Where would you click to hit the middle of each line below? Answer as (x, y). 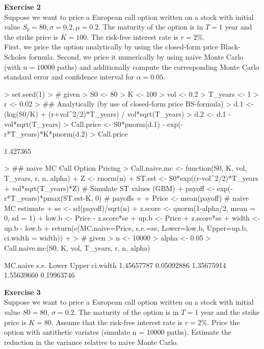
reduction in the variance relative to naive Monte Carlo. (91, 342)
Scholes (16, 56)
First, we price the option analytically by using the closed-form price (111, 47)
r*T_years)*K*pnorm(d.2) (46, 134)
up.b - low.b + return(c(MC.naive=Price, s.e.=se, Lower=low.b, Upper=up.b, (126, 227)
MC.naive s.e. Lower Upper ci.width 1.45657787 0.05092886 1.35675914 (115, 265)
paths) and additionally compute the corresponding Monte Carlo (158, 66)
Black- (230, 47)
